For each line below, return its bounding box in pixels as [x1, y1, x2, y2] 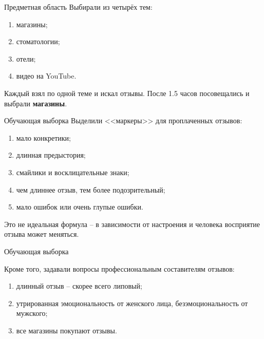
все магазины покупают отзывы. [16, 325, 117, 335]
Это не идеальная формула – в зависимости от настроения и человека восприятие [4, 218, 260, 229]
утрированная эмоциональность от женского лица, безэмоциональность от [16, 297, 248, 308]
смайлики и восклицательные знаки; [16, 166, 129, 177]
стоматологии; [16, 36, 60, 47]
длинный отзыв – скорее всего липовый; [16, 280, 142, 291]
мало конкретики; [16, 132, 71, 143]
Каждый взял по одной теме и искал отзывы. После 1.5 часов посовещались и [4, 87, 250, 98]
